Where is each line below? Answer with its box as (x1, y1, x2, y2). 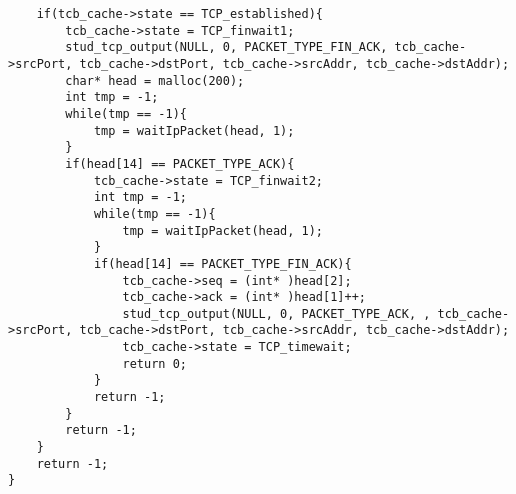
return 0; (122, 356, 187, 371)
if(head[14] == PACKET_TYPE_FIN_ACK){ (93, 256, 352, 271)
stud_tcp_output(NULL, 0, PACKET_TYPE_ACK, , (122, 306, 431, 321)
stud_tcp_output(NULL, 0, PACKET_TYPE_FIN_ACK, (65, 40, 388, 55)
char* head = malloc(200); (65, 73, 245, 88)
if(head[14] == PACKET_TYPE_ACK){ (65, 156, 295, 171)
